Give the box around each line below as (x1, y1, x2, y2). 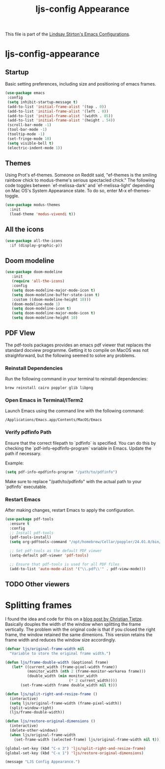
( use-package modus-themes (5, 203, 60, 208)
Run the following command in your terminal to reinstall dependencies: (5, 376, 148, 382)
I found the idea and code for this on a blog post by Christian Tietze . (5, 616, 143, 622)
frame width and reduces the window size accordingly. (5, 637, 116, 643)
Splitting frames (5, 600, 72, 611)
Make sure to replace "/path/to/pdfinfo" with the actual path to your (5, 478, 142, 484)
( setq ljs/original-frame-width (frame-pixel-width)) (9, 701, 122, 706)
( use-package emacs (5, 91, 45, 95)
